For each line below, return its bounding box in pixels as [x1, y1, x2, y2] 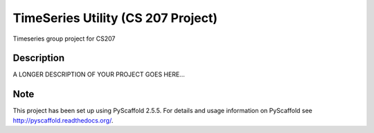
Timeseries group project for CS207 [12, 34, 116, 43]
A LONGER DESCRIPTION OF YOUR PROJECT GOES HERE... [12, 70, 185, 79]
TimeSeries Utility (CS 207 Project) [12, 10, 218, 25]
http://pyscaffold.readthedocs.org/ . [12, 116, 114, 124]
